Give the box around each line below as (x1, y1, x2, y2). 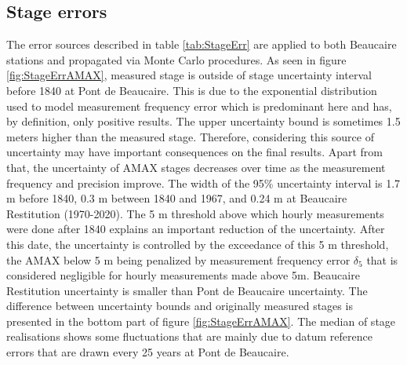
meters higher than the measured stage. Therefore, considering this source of (6, 128, 374, 144)
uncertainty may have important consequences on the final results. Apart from (6, 144, 383, 160)
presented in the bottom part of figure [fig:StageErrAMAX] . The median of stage (6, 312, 396, 329)
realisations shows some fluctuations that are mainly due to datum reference (6, 328, 372, 345)
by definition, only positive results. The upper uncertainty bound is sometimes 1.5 (6, 113, 401, 130)
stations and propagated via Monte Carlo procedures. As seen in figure (6, 51, 347, 68)
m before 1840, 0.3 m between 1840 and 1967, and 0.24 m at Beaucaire (6, 190, 347, 206)
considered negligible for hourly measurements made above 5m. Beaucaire (6, 267, 360, 283)
